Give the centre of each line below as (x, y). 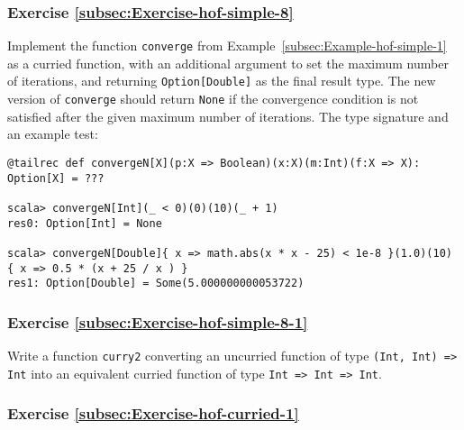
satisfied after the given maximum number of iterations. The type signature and (228, 116)
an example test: (53, 134)
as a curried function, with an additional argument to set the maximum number (228, 63)
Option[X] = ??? (56, 178)
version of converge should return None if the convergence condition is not (213, 99)
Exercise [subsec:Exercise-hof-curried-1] (153, 413)
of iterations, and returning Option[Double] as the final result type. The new (222, 81)
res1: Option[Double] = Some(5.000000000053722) (156, 284)
